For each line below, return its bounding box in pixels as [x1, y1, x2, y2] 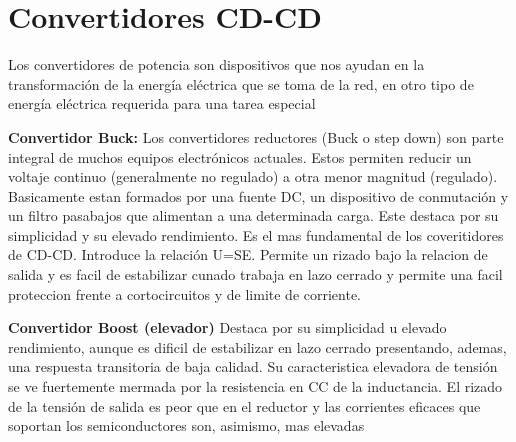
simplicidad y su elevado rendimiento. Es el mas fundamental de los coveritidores [8, 224, 504, 245]
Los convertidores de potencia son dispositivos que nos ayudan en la [8, 54, 425, 75]
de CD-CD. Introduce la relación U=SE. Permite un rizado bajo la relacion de [8, 244, 488, 265]
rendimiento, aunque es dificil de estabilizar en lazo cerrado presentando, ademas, [8, 336, 507, 357]
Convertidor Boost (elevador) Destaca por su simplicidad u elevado [8, 317, 447, 338]
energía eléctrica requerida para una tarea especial [8, 93, 316, 114]
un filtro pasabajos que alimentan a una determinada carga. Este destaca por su [8, 205, 499, 226]
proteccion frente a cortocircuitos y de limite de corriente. [8, 283, 362, 304]
